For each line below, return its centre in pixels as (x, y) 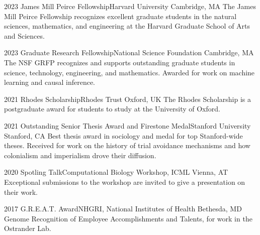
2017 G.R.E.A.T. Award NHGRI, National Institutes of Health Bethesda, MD (123, 209)
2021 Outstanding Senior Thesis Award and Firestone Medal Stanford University (127, 125)
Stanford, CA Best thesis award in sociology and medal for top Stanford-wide (123, 135)
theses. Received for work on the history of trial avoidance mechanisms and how (127, 145)
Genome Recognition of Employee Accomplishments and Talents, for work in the (128, 218)
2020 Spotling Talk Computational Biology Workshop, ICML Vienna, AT (116, 172)
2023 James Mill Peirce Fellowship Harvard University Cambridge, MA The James (130, 6)
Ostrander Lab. (28, 228)
